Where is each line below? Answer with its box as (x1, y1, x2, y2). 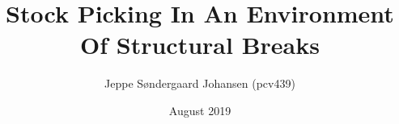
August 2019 (168, 101, 231, 118)
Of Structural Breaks (80, 28, 320, 61)
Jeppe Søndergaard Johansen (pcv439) (104, 75, 295, 92)
